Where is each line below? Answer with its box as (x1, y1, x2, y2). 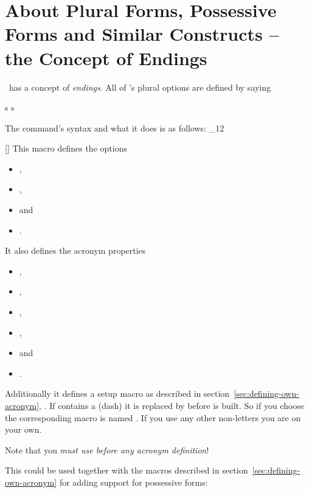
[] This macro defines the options (5, 142, 127, 155)
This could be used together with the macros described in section (5, 464, 248, 477)
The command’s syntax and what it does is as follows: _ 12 (5, 121, 224, 134)
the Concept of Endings (5, 45, 207, 70)
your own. (5, 423, 42, 436)
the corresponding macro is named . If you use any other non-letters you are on (5, 411, 301, 424)
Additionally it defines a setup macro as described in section (5, 387, 230, 400)
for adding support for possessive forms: (59, 475, 208, 488)
